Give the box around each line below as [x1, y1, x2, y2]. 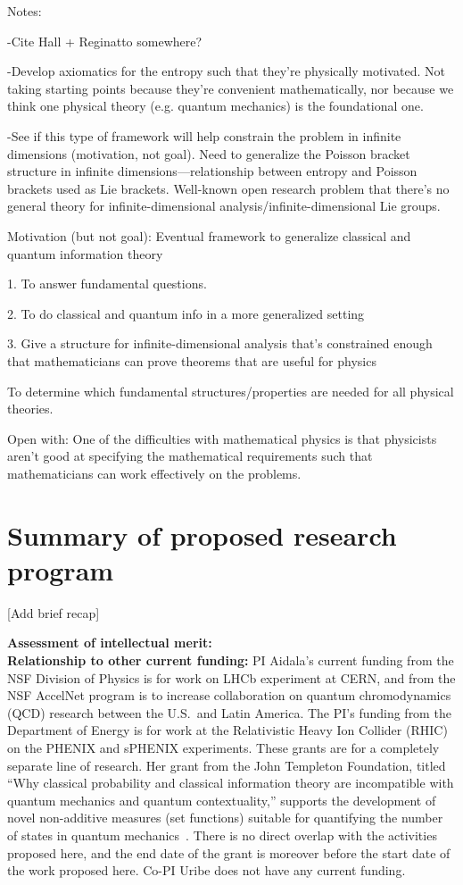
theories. [7, 399, 54, 418]
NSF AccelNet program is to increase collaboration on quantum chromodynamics [7, 686, 451, 705]
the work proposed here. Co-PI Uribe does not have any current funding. [7, 861, 406, 880]
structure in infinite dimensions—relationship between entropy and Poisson [7, 162, 418, 180]
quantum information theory [7, 244, 163, 263]
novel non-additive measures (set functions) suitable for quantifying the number [7, 808, 443, 827]
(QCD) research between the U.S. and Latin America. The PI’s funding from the [7, 703, 451, 722]
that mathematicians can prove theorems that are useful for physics [7, 351, 376, 370]
